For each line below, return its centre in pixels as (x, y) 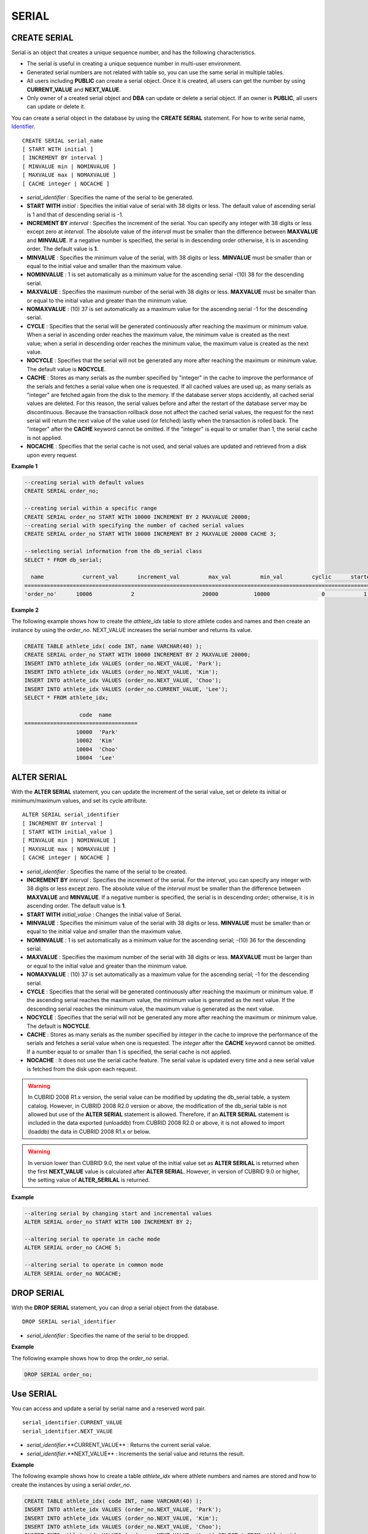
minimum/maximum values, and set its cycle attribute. (79, 800)
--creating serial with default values (84, 483)
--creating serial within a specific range (91, 508)
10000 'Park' (97, 732)
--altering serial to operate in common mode (94, 1265)
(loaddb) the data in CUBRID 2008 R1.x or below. (89, 1131)
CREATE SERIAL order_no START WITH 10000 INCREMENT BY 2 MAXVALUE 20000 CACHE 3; (151, 534)
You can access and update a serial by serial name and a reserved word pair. (109, 1409)
